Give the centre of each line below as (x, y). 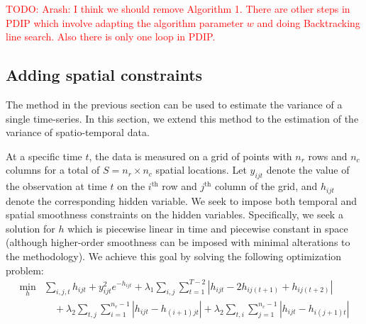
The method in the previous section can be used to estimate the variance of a (174, 104)
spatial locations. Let (201, 170)
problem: (25, 270)
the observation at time (56, 186)
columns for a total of (53, 170)
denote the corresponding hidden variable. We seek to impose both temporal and (182, 200)
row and (179, 186)
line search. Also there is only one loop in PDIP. (111, 37)
